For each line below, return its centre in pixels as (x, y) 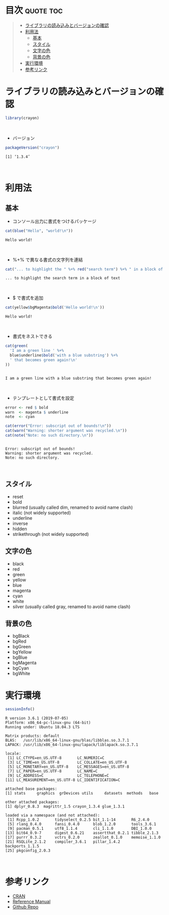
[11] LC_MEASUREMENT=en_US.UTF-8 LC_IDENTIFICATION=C (63, 780)
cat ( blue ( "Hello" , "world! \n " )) (39, 231)
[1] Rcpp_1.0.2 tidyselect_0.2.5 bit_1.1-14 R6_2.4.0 (78, 820)
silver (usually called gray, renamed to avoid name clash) (71, 606)
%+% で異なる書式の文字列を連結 (48, 260)
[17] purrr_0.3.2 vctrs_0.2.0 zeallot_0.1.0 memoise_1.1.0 (83, 837)
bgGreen (22, 647)
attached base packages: (31, 789)
